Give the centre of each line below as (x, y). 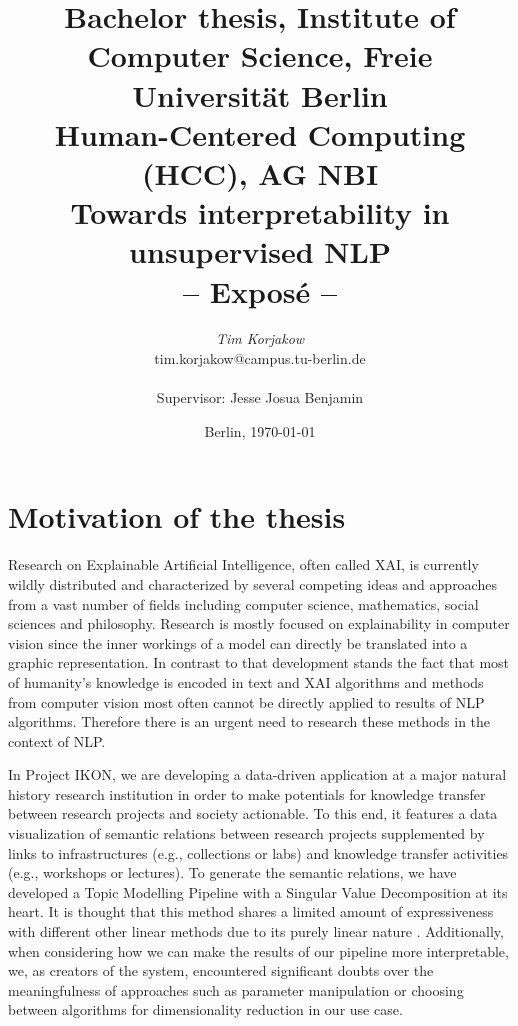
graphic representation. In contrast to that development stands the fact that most (259, 662)
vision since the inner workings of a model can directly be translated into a (238, 642)
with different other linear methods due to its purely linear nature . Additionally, (256, 931)
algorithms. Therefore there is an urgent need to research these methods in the (249, 721)
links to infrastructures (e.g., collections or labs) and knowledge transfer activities (258, 852)
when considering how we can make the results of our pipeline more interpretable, (258, 950)
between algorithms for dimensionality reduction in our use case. (205, 1009)
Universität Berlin (260, 94)
